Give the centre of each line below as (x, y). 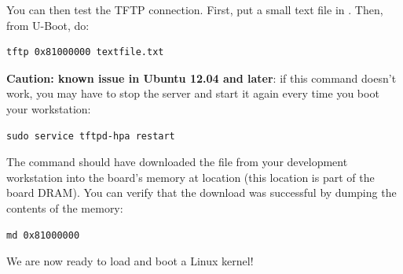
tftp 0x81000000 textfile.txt (85, 52)
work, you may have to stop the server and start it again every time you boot (193, 93)
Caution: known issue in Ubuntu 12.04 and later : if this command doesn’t (201, 78)
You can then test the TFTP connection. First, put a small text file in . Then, (195, 9)
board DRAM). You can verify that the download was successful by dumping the (201, 193)
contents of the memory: (65, 207)
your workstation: (49, 108)
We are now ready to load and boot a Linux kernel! (130, 261)
